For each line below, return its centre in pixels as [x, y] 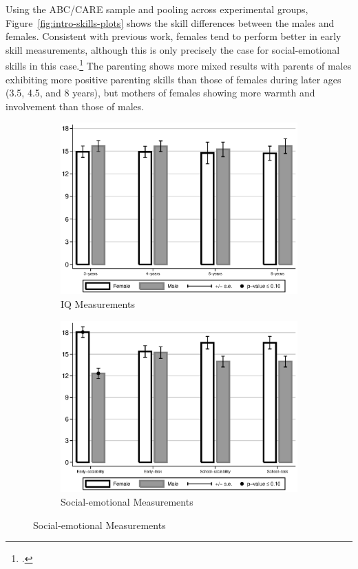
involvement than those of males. [75, 106]
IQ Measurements [98, 303]
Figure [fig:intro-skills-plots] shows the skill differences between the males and [170, 22]
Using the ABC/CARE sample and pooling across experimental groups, [157, 9]
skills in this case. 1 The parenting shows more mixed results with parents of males [179, 65]
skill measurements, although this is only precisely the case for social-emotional [173, 49]
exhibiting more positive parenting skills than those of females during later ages [173, 79]
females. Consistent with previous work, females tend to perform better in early [173, 36]
